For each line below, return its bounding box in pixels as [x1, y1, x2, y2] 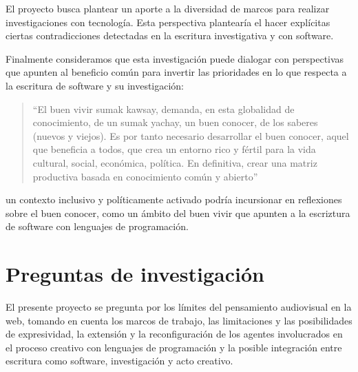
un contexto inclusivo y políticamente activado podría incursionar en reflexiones [6, 192, 342, 207]
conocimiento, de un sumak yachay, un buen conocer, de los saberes [32, 115, 318, 130]
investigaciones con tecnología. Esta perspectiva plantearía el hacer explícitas [6, 14, 330, 29]
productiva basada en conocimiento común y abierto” [32, 169, 258, 183]
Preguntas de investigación [6, 260, 264, 288]
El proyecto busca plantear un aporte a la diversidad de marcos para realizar [6, 1, 330, 15]
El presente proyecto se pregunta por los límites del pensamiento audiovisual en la [6, 300, 352, 314]
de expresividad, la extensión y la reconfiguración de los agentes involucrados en [6, 327, 343, 341]
